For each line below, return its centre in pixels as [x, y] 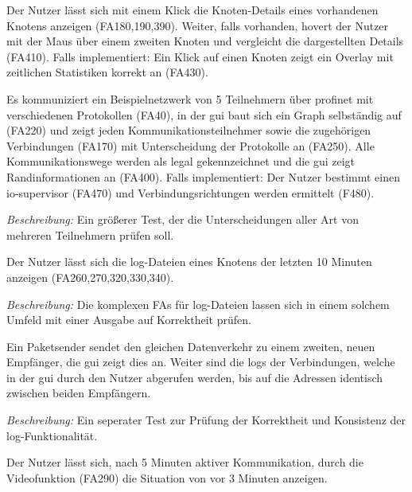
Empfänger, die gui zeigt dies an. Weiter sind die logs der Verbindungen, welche [201, 362]
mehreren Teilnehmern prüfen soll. [90, 234]
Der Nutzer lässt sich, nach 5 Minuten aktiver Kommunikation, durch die [185, 462]
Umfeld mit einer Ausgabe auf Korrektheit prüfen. [129, 320]
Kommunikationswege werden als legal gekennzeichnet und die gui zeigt [181, 161]
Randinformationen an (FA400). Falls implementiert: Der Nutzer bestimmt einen [203, 176]
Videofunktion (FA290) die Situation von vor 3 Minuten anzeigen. [167, 477]
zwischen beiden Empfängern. [79, 393]
